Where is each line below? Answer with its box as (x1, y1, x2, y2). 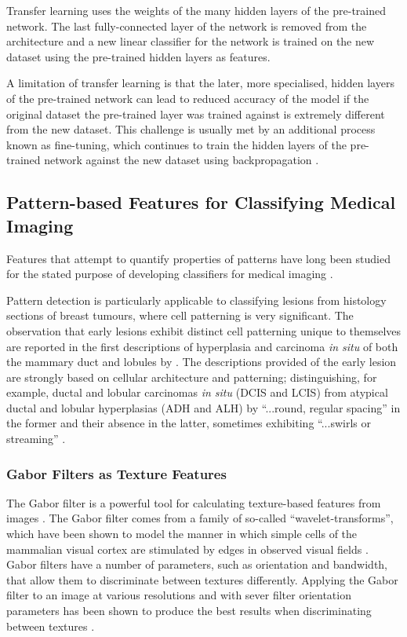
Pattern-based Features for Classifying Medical (6, 190, 396, 214)
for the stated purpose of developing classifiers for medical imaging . (6, 265, 333, 282)
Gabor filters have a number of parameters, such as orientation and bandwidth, (6, 556, 388, 573)
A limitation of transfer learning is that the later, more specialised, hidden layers (6, 75, 394, 91)
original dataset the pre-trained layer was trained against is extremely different (6, 105, 385, 122)
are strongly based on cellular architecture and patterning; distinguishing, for (6, 368, 377, 385)
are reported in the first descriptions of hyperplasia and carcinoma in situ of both (6, 338, 398, 354)
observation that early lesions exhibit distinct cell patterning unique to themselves (6, 322, 402, 339)
